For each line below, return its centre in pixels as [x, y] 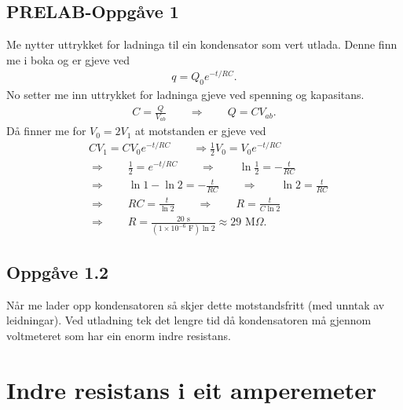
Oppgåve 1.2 [58, 271]
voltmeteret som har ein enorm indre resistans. [119, 335]
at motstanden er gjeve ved [201, 131]
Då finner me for [46, 131]
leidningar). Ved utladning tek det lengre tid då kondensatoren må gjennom [189, 320]
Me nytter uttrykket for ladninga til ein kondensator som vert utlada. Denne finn [202, 44]
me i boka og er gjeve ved [68, 59]
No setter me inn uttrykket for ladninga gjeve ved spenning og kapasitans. [185, 95]
